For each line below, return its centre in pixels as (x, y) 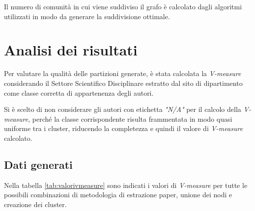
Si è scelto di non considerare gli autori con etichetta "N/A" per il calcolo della (123, 109)
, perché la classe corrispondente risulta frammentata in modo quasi (130, 119)
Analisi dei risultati (71, 50)
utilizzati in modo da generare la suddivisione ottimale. (87, 16)
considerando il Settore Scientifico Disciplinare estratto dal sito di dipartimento (123, 83)
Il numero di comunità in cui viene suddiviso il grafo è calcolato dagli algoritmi (123, 6)
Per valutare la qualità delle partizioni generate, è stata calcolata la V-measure (123, 73)
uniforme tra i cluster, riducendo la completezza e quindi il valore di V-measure (124, 128)
